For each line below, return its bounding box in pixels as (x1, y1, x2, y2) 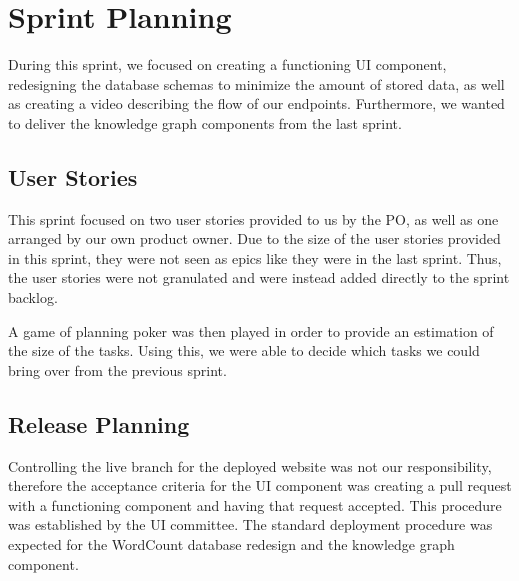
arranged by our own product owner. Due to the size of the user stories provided (8, 228, 501, 249)
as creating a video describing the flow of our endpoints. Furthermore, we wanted (8, 93, 505, 114)
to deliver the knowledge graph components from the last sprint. (8, 112, 402, 133)
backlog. (8, 287, 58, 308)
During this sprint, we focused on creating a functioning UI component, (8, 54, 447, 75)
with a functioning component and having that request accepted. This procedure (8, 494, 502, 515)
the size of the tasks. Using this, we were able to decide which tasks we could (8, 340, 480, 361)
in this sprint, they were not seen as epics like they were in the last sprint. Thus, (8, 247, 502, 268)
